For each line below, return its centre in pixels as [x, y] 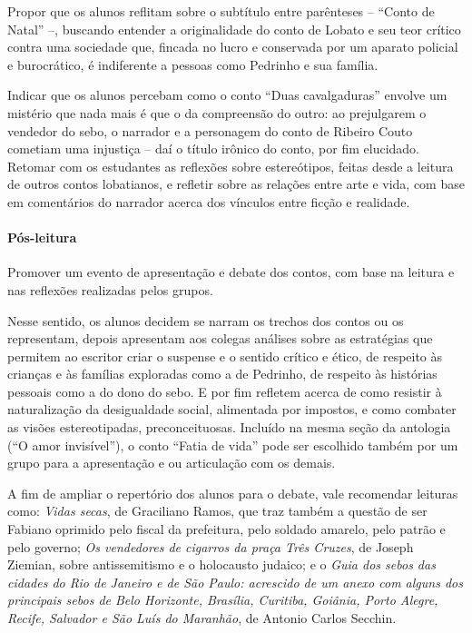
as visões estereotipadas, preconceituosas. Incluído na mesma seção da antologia [229, 427]
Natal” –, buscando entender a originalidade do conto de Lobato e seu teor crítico [234, 29]
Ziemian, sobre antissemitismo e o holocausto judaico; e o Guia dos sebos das [221, 564]
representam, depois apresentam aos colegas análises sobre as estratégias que [220, 338]
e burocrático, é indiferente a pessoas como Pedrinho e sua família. [193, 64]
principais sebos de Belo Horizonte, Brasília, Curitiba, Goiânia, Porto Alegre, [223, 600]
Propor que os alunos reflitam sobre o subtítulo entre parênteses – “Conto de [221, 11]
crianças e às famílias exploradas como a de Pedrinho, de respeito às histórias [222, 374]
